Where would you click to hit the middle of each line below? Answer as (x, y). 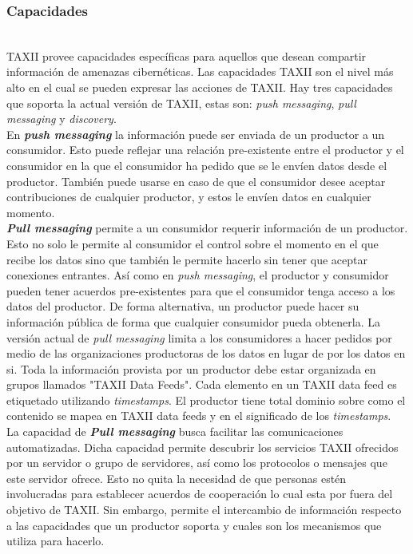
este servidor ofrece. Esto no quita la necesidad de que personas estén (177, 478)
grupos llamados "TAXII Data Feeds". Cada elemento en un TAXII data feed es (202, 384)
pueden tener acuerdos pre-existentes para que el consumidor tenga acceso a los (201, 290)
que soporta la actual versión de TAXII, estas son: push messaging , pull (181, 103)
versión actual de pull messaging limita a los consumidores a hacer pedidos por (199, 337)
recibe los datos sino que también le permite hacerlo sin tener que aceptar (187, 259)
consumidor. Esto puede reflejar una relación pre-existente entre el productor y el (205, 150)
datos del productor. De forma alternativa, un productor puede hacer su (183, 306)
